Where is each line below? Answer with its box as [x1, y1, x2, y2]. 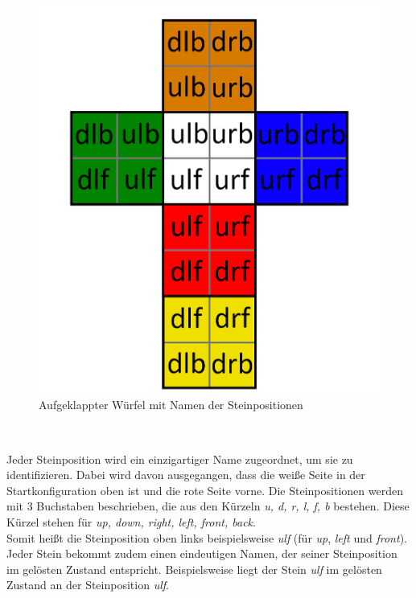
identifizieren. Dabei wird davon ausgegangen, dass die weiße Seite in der [6, 466, 365, 483]
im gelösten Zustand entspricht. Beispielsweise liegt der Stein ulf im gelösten [6, 560, 382, 577]
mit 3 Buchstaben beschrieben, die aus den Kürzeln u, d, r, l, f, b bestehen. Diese [6, 498, 410, 514]
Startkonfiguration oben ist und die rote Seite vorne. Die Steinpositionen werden [6, 481, 403, 498]
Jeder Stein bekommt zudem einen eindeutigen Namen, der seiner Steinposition [6, 545, 397, 562]
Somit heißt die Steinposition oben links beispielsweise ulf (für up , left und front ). [6, 529, 407, 546]
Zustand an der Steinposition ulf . [6, 576, 169, 593]
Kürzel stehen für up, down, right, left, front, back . [6, 514, 256, 530]
